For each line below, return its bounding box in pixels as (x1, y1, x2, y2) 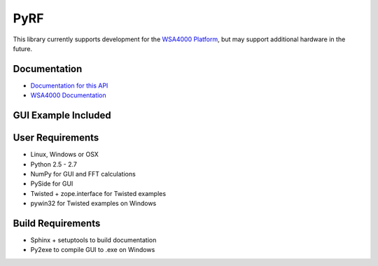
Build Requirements (13, 217, 101, 229)
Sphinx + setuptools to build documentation (30, 236, 157, 244)
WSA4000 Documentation (30, 91, 106, 99)
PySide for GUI (30, 179, 73, 188)
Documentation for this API (30, 81, 108, 90)
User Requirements (13, 132, 99, 143)
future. (13, 44, 33, 52)
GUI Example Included (13, 109, 111, 122)
